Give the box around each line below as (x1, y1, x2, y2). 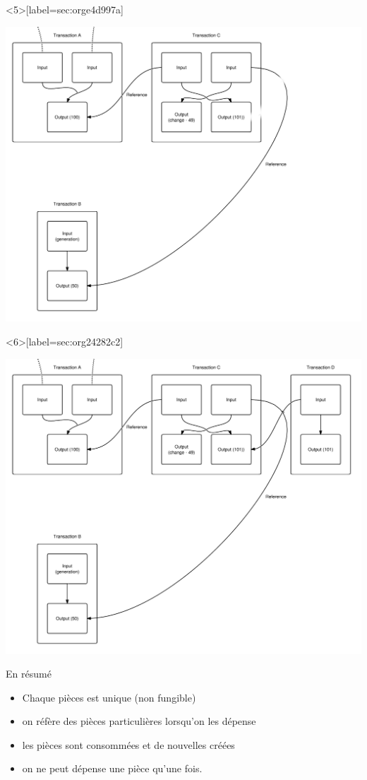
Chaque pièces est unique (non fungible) (22, 690, 196, 704)
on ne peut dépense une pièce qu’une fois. (22, 761, 203, 776)
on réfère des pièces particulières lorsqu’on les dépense (22, 714, 256, 728)
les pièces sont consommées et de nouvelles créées (22, 737, 235, 752)
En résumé (6, 666, 52, 681)
